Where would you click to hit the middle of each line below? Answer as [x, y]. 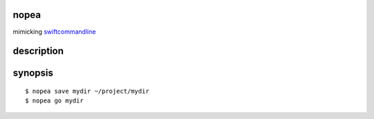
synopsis [33, 73]
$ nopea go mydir [54, 101]
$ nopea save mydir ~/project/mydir [87, 91]
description [38, 51]
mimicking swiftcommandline [54, 32]
